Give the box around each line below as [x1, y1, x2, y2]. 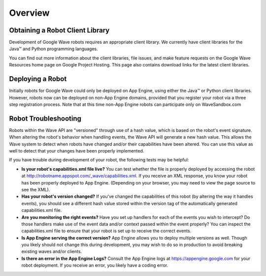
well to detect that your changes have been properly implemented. [9, 148, 144, 153]
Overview [9, 7, 50, 18]
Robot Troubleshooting [9, 114, 81, 123]
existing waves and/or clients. [21, 248, 82, 254]
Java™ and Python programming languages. [9, 46, 98, 52]
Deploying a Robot [9, 75, 67, 83]
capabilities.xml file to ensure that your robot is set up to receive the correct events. [21, 228, 192, 234]
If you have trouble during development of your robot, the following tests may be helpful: [9, 157, 189, 163]
